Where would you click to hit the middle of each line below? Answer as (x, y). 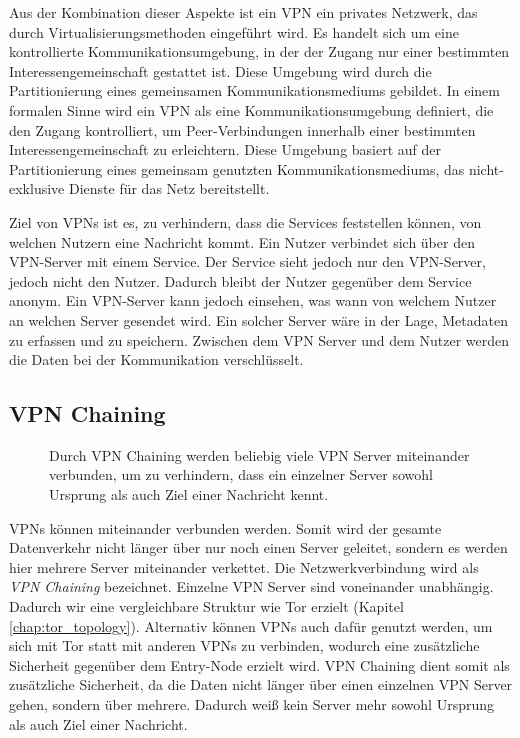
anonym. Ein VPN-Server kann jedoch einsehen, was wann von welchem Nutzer (253, 300)
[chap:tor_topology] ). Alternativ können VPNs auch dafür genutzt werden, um (251, 625)
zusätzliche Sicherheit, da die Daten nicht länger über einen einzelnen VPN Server (261, 684)
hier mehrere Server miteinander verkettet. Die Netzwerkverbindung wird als (244, 566)
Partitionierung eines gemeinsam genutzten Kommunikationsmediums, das (237, 168)
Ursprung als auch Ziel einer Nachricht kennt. (189, 494)
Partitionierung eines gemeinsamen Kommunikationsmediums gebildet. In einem (254, 90)
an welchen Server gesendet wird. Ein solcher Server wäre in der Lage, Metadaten (258, 319)
